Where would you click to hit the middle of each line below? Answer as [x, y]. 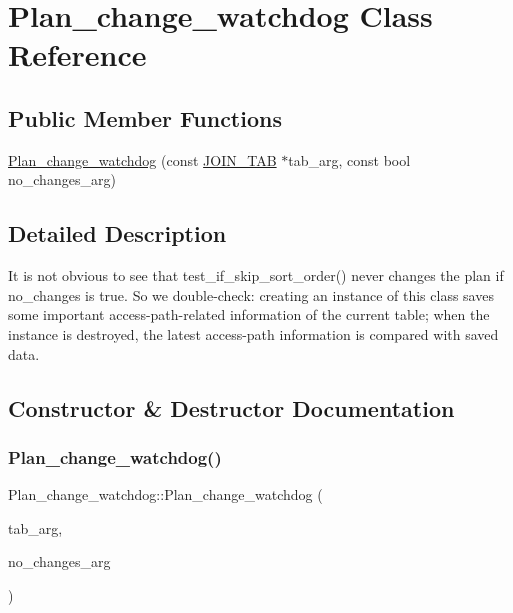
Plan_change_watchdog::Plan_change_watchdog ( [165, 494]
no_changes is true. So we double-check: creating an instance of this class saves [251, 294]
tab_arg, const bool [349, 159]
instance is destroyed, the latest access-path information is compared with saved [253, 333]
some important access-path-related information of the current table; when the [249, 314]
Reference [77, 54]
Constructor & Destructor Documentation [231, 407]
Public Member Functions [145, 117]
